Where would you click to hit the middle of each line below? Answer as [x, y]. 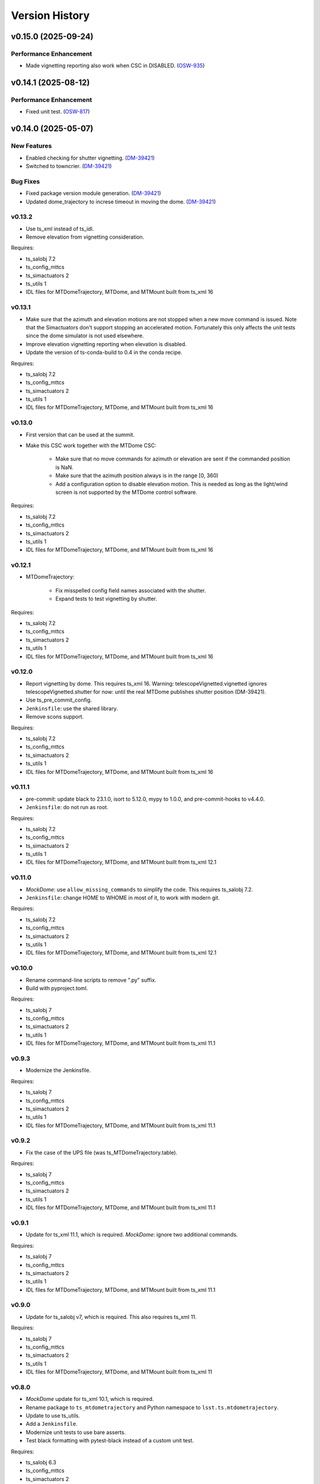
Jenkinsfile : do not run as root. [67, 807]
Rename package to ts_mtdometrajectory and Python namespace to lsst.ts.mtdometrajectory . [152, 1407]
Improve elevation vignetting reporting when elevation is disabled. [106, 344]
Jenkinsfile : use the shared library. [72, 708]
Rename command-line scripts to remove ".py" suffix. [91, 980]
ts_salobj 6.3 [41, 1463]
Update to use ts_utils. [53, 1416]
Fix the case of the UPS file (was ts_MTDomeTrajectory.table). [102, 1152]
